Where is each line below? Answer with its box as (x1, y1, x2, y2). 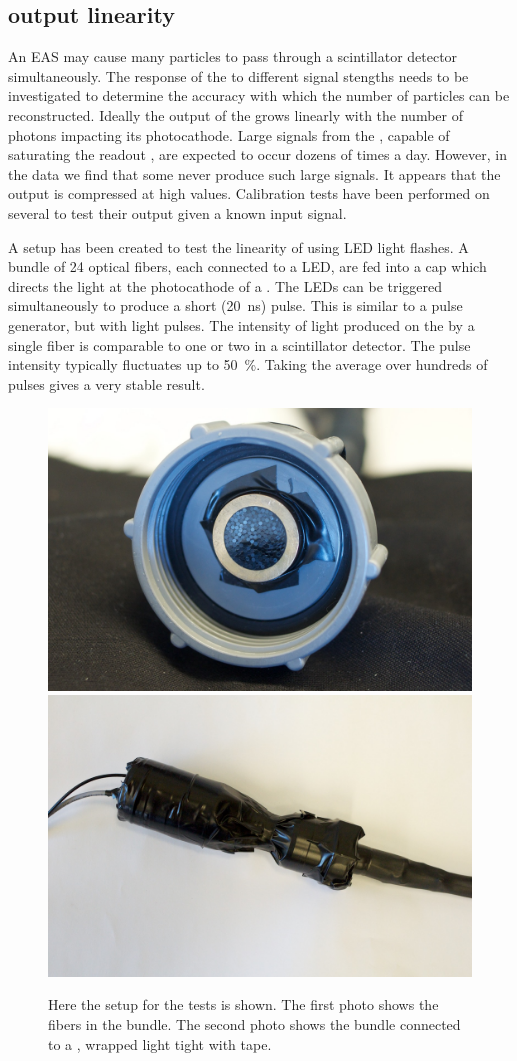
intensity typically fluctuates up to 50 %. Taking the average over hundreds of (8, 354, 488, 375)
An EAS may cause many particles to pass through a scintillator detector (8, 46, 458, 67)
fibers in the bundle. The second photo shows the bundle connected (48, 1014, 461, 1035)
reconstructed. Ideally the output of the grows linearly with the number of (8, 104, 463, 125)
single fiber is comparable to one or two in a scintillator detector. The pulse (8, 334, 471, 355)
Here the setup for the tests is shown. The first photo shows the (48, 994, 439, 1015)
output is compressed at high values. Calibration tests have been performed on (8, 183, 490, 204)
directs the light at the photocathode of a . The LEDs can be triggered (8, 275, 443, 296)
